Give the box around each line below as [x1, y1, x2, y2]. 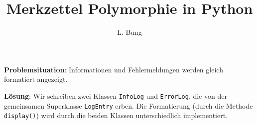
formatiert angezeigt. [4, 74, 68, 84]
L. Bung [117, 27, 142, 37]
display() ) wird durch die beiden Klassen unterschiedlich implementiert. [4, 110, 228, 121]
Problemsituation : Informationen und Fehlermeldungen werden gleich [4, 64, 223, 74]
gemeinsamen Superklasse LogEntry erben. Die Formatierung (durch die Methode [4, 100, 253, 111]
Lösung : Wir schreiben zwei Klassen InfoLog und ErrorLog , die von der [4, 90, 227, 101]
